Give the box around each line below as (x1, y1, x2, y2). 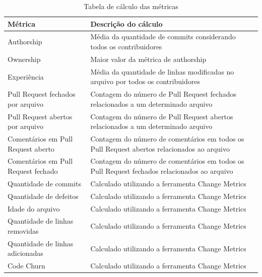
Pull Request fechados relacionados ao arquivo (90, 166, 233, 176)
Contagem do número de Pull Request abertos (90, 111, 233, 121)
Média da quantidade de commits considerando (90, 31, 236, 42)
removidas (8, 226, 39, 236)
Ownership (8, 53, 41, 64)
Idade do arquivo (8, 203, 60, 214)
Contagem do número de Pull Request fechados (90, 89, 236, 99)
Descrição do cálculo (90, 18, 163, 29)
